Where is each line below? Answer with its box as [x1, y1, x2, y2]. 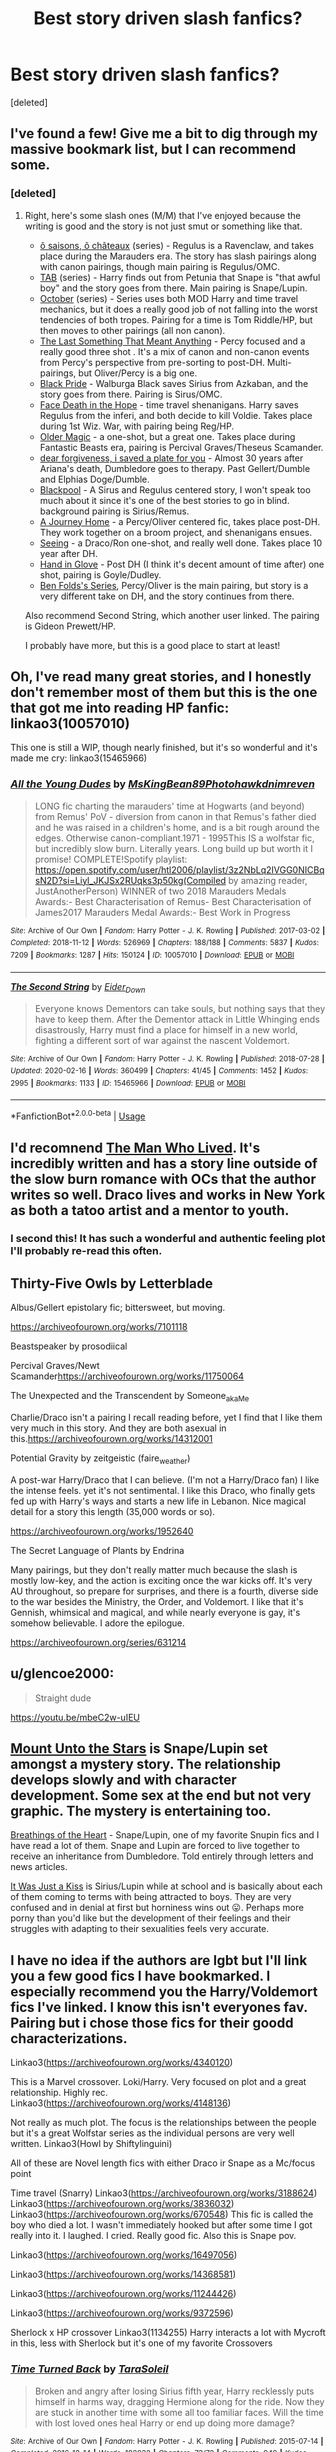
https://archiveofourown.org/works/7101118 [10, 1321, 188, 1333]
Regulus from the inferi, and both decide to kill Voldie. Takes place [39, 409, 313, 421]
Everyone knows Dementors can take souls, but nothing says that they [34, 1002, 326, 1014]
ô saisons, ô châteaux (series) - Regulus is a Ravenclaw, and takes [39, 239, 315, 251]
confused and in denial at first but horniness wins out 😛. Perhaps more [10, 1902, 305, 1914]
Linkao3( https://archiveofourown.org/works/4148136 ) [10, 2097, 232, 2109]
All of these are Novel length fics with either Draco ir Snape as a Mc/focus [10, 2157, 316, 2169]
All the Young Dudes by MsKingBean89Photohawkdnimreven [10, 777, 315, 791]
